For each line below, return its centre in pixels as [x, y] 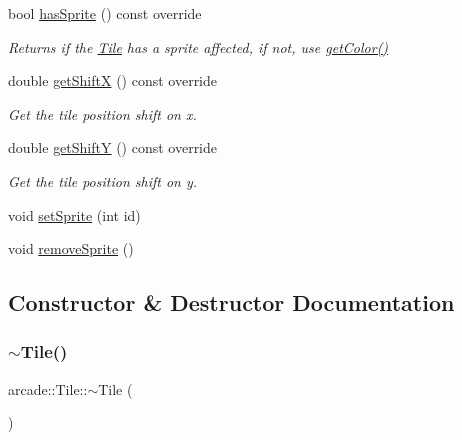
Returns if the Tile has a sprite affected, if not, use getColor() [198, 46]
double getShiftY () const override [113, 147]
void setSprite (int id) [74, 214]
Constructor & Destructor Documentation [231, 302]
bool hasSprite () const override [105, 13]
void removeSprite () [71, 248]
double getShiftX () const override [113, 80]
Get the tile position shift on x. [102, 113]
